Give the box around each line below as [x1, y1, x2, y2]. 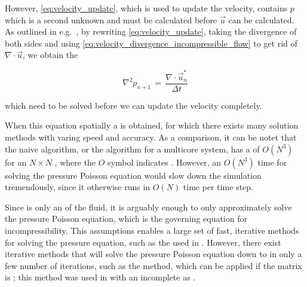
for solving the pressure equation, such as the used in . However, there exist [5, 236, 281, 248]
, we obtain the [23, 48, 78, 61]
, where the [54, 155, 96, 168]
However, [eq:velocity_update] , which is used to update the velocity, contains [5, 2, 288, 14]
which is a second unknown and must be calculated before [5, 13, 217, 26]
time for [257, 155, 287, 168]
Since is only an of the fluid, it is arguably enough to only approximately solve [5, 200, 292, 213]
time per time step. [183, 181, 253, 193]
